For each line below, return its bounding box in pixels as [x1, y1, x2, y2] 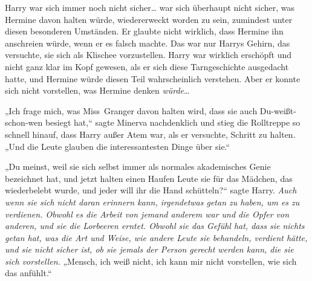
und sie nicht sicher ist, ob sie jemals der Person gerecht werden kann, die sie [5, 243, 294, 256]
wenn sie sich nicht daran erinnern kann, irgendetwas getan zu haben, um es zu [5, 195, 300, 208]
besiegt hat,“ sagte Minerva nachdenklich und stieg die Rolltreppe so [45, 116, 301, 129]
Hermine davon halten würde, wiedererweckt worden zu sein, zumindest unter [5, 13, 293, 25]
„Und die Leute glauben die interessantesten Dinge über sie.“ [5, 140, 230, 152]
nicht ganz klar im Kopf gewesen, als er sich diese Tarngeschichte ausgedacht [5, 60, 289, 73]
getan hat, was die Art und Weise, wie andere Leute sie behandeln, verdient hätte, [5, 231, 308, 244]
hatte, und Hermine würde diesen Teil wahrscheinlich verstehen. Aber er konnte [5, 72, 301, 85]
